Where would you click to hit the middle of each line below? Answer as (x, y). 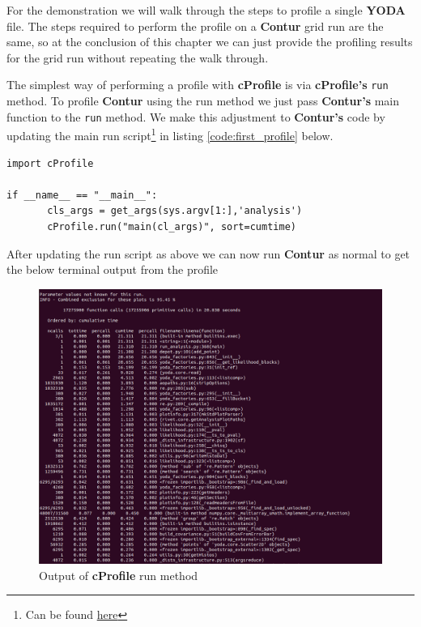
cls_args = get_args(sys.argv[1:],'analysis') (175, 211)
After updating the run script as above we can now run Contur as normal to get (208, 253)
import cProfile (50, 163)
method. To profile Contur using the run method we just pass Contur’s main (203, 101)
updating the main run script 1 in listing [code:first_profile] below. (170, 134)
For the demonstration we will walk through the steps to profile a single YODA (206, 10)
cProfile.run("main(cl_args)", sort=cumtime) (172, 226)
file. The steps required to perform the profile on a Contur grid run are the (195, 26)
